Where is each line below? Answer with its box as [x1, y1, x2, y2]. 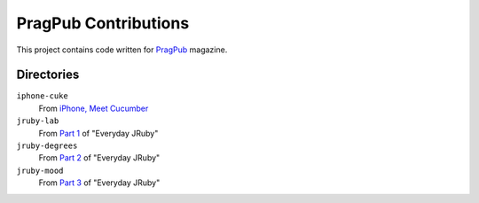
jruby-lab [16, 116, 59, 126]
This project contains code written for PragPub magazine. [16, 44, 228, 55]
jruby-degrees [16, 141, 78, 151]
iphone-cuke [16, 91, 68, 101]
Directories [16, 67, 80, 82]
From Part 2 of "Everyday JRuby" [38, 152, 161, 163]
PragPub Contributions [16, 13, 190, 33]
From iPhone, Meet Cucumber [38, 103, 149, 113]
